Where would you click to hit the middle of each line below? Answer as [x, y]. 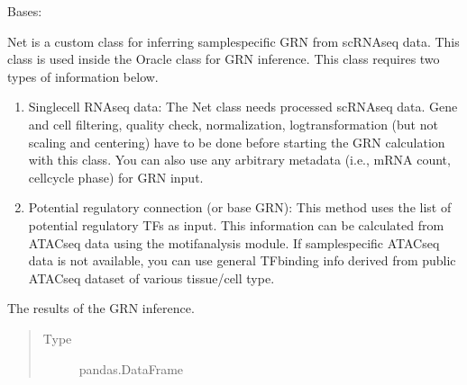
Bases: [25, 11]
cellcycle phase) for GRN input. [116, 177]
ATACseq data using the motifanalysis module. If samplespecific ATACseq [234, 242]
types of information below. [83, 76]
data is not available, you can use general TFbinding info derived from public [242, 260]
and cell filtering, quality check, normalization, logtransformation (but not [233, 124]
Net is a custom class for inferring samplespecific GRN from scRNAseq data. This [233, 41]
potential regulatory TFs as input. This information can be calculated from [236, 224]
